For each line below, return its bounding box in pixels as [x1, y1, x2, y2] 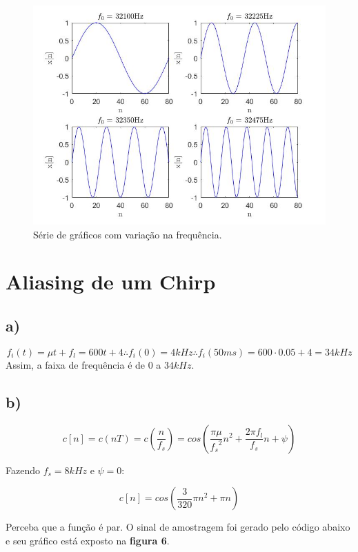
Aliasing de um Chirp [6, 267, 216, 296]
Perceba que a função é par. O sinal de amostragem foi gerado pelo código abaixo [6, 520, 350, 534]
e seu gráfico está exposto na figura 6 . [6, 533, 170, 547]
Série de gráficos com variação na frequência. [33, 227, 222, 241]
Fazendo [6, 462, 40, 477]
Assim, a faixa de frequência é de [6, 357, 146, 371]
